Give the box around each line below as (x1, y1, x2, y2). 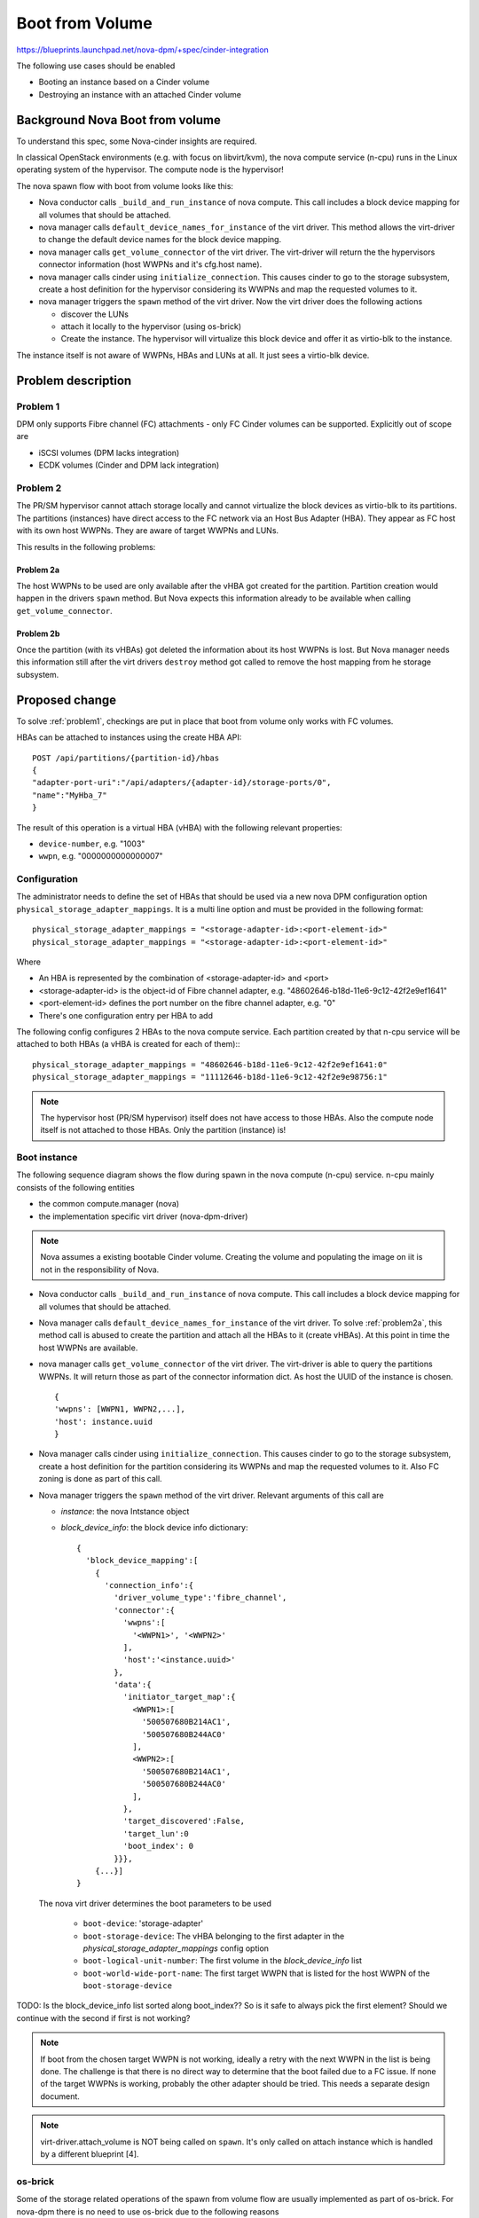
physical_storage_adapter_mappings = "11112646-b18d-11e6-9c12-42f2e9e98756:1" (32, 1072, 388, 1082)
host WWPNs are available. (38, 1342, 138, 1353)
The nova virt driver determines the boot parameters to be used (38, 1898, 272, 1908)
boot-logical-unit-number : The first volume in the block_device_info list (82, 1955, 363, 1966)
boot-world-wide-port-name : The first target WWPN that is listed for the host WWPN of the (82, 1968, 430, 1978)
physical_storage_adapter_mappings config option (82, 1943, 270, 1954)
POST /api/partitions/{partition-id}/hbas (32, 752, 220, 763)
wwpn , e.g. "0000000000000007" (38, 851, 163, 861)
